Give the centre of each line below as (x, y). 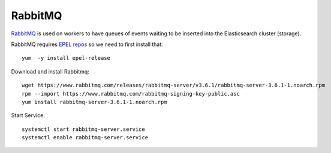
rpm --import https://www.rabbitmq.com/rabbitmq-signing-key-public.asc (131, 94)
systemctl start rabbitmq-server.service (83, 129)
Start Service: (28, 115)
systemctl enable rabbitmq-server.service (85, 138)
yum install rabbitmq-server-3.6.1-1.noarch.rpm (94, 102)
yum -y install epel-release (66, 58)
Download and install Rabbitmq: (50, 71)
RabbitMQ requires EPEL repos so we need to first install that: (87, 44)
